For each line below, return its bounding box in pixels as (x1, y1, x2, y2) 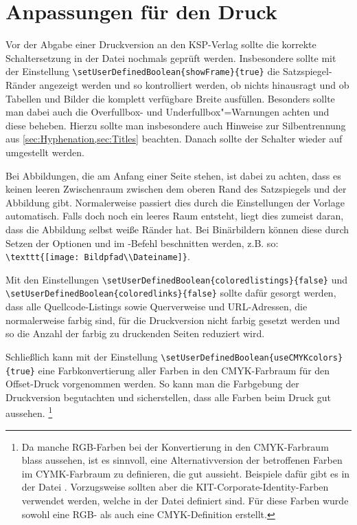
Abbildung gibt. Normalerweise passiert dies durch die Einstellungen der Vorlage (5, 195, 345, 209)
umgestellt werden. (5, 144, 84, 159)
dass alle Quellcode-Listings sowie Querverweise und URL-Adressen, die (5, 299, 308, 314)
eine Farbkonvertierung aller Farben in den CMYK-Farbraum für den (38, 363, 330, 377)
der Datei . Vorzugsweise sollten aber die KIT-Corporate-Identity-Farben (21, 480, 329, 494)
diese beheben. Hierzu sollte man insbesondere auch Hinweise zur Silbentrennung (5, 118, 346, 132)
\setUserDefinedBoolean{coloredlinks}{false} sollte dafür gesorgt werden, (5, 286, 336, 300)
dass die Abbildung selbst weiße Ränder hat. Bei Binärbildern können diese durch (5, 222, 349, 236)
